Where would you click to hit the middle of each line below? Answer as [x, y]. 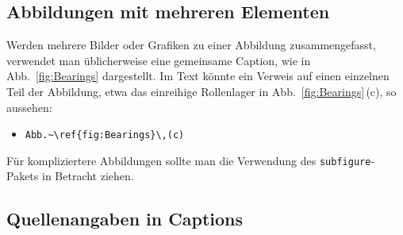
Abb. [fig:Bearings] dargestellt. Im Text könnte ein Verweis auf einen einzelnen [198, 76]
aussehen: [29, 107]
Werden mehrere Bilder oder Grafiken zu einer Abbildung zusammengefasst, [191, 45]
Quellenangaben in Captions [125, 219]
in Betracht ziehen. [88, 176]
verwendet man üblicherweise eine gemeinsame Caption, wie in [159, 60]
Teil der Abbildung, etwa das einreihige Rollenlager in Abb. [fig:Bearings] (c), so [201, 91]
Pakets [23, 176]
